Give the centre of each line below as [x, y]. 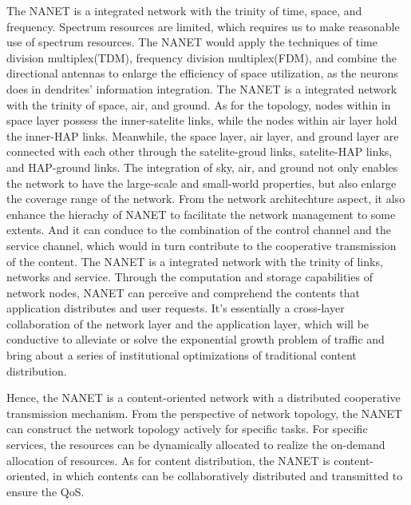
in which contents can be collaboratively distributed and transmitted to [227, 476]
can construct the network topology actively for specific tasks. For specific [187, 429]
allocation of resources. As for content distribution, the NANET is [168, 460]
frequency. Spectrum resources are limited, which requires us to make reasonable [203, 26]
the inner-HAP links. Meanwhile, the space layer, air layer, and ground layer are [203, 135]
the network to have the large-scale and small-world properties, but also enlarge [202, 183]
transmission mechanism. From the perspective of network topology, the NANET [204, 413]
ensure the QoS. [45, 491]
